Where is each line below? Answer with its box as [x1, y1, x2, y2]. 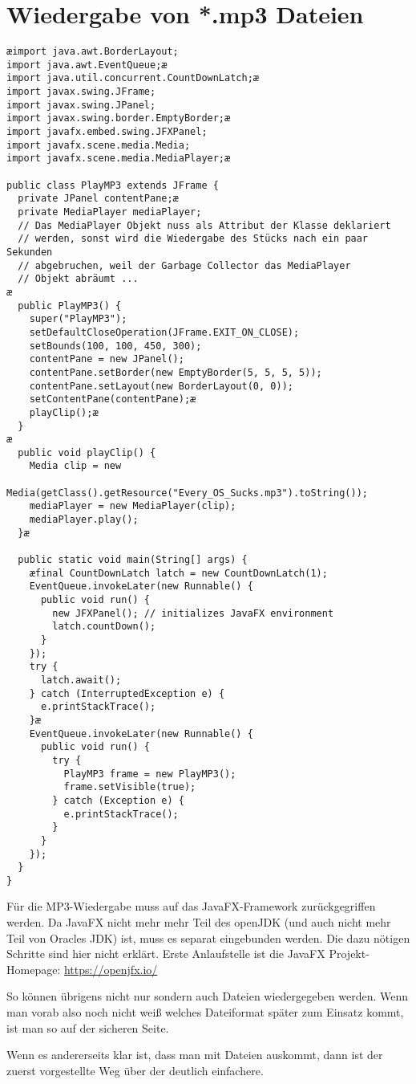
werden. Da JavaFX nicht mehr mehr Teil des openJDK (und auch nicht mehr [6, 914, 391, 931]
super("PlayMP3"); [29, 313, 127, 325]
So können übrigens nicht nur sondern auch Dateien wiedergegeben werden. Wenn [6, 988, 409, 1005]
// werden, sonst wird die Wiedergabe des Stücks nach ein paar [18, 233, 369, 245]
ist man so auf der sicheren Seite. [6, 1019, 169, 1036]
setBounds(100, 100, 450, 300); [29, 340, 202, 352]
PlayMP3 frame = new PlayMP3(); [63, 768, 236, 780]
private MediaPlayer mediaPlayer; [18, 206, 202, 218]
